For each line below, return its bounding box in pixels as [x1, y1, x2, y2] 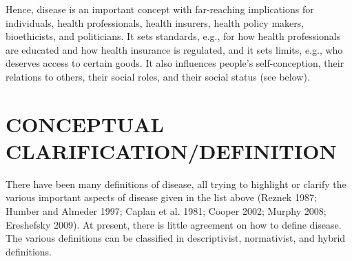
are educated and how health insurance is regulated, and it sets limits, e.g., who [6, 42, 343, 56]
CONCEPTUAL [6, 109, 164, 138]
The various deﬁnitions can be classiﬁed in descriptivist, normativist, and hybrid [6, 231, 346, 245]
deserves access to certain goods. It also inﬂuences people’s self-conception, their [6, 56, 344, 70]
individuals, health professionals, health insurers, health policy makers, [6, 15, 304, 30]
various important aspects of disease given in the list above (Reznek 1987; [6, 190, 317, 205]
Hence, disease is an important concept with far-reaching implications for [6, 2, 314, 16]
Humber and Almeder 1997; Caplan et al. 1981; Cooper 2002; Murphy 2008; [6, 204, 327, 218]
